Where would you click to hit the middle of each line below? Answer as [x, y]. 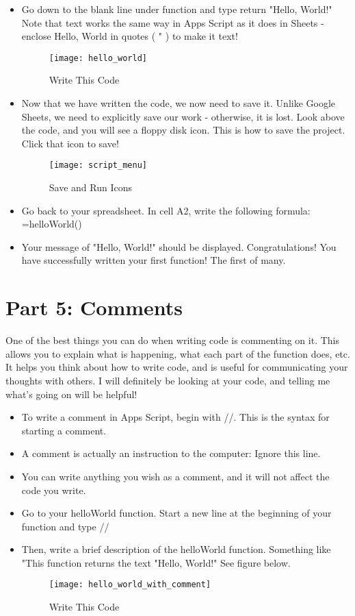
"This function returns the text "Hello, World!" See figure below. [156, 562]
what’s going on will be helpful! [71, 394]
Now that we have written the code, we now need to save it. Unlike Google [179, 103]
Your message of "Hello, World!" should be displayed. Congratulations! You [179, 246]
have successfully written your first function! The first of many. [154, 260]
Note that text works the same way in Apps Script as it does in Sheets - [173, 22]
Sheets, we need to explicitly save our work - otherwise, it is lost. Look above [183, 116]
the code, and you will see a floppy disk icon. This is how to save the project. [183, 130]
